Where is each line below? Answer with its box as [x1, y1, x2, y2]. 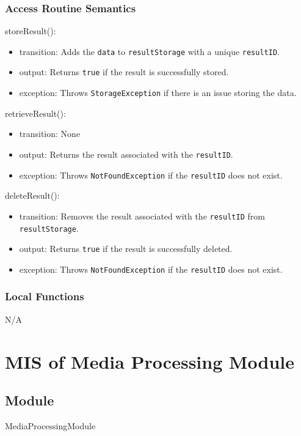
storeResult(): [5, 24, 56, 37]
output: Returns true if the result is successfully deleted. [19, 242, 233, 255]
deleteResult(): [5, 189, 60, 202]
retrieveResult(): [5, 106, 66, 119]
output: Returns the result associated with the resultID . [19, 147, 233, 160]
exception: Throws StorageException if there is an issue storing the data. [19, 86, 297, 99]
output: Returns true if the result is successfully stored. [19, 65, 229, 78]
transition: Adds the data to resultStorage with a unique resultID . [19, 45, 280, 57]
